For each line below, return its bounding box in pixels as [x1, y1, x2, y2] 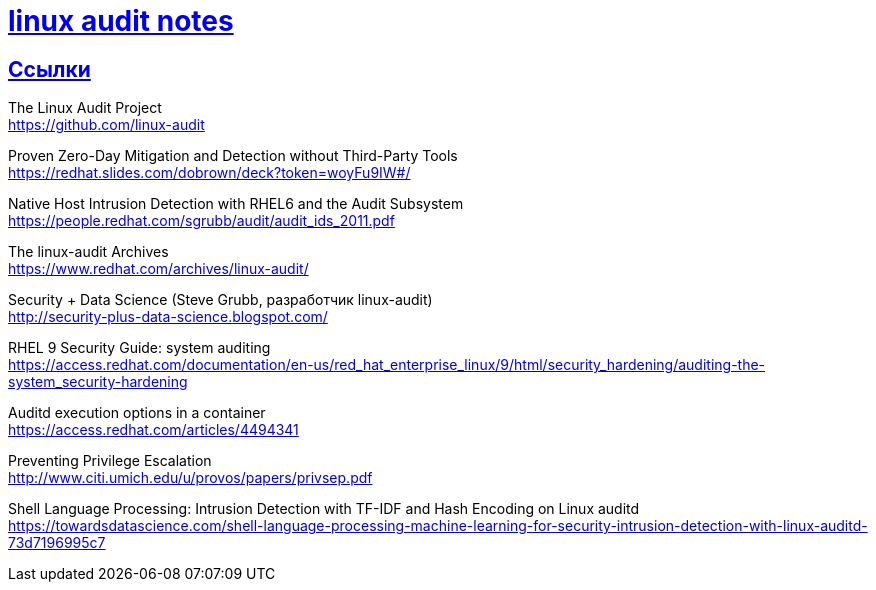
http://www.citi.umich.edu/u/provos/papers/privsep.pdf [8, 469, 373, 487]
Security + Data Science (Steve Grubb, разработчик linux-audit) [8, 291, 433, 309]
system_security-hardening [8, 373, 188, 391]
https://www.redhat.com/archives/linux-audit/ [8, 260, 309, 278]
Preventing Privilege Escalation [8, 452, 212, 470]
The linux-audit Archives [8, 243, 169, 261]
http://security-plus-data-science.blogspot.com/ [8, 308, 328, 326]
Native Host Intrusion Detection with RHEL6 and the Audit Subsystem [8, 195, 464, 213]
